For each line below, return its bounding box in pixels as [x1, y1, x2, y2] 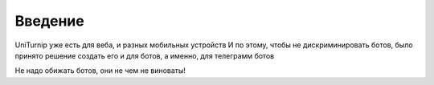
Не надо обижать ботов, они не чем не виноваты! [14, 66, 186, 75]
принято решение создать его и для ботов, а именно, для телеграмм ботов [14, 51, 275, 60]
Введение [14, 12, 84, 30]
